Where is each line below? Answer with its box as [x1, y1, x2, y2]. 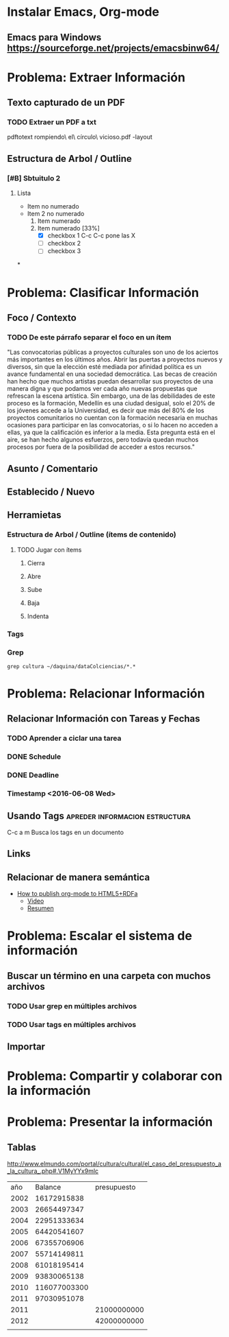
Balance [35, 1183, 62, 1192]
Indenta [27, 612, 49, 620]
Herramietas [7, 509, 62, 521]
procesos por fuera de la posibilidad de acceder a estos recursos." [7, 443, 195, 451]
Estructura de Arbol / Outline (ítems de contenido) [7, 530, 176, 539]
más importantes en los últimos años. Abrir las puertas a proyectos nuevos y [7, 355, 223, 364]
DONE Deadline [7, 770, 59, 780]
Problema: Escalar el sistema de [7, 928, 193, 944]
